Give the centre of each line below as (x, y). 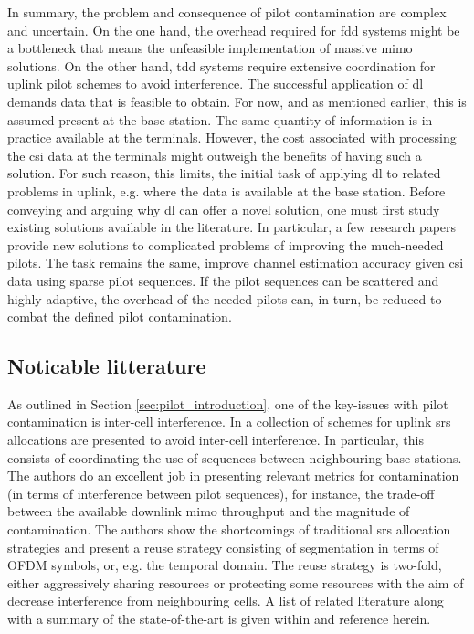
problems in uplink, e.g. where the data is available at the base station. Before (226, 190)
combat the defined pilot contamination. (120, 317)
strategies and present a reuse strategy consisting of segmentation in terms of (223, 547)
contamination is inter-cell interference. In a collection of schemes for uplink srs (229, 422)
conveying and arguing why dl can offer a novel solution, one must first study (224, 209)
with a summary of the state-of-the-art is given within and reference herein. (219, 619)
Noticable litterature (107, 366)
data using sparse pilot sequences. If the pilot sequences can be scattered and (223, 280)
